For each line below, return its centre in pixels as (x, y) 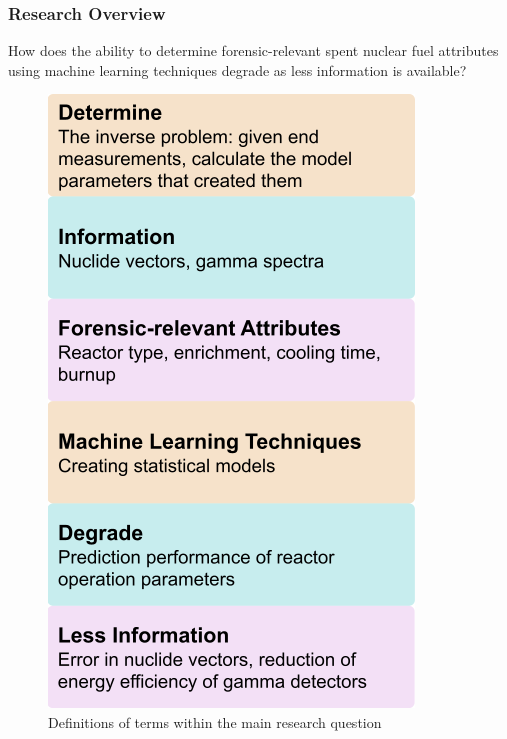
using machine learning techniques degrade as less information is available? (237, 69)
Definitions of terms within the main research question (215, 722)
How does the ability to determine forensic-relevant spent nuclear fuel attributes (253, 50)
